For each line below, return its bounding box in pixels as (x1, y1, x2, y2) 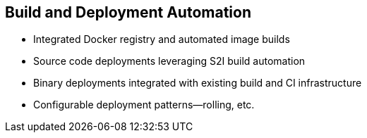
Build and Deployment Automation (5, 4, 252, 21)
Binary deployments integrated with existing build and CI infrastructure (33, 77, 362, 89)
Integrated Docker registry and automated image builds (33, 33, 290, 46)
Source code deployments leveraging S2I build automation (33, 55, 306, 68)
